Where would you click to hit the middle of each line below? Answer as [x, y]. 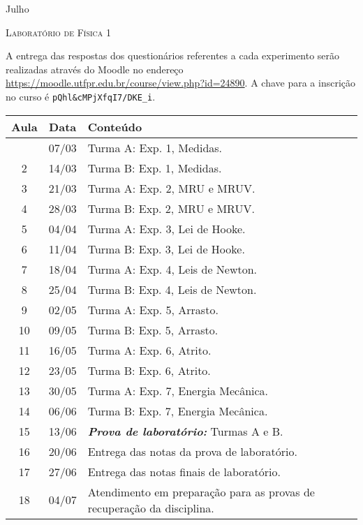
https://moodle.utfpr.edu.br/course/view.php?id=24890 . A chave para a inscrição [181, 83]
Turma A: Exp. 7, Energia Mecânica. [178, 390]
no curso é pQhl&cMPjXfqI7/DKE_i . [81, 96]
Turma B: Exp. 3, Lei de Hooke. [166, 249]
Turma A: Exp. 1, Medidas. [155, 147]
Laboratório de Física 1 [58, 32]
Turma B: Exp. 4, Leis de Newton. [172, 289]
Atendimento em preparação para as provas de [201, 491]
